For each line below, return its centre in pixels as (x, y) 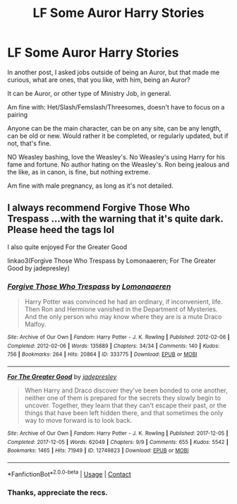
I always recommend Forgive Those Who (99, 208)
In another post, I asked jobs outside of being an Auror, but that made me (114, 72)
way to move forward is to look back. (78, 421)
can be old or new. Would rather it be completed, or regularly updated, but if (118, 136)
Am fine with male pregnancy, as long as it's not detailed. (91, 186)
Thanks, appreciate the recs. (57, 492)
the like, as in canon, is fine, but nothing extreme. (79, 172)
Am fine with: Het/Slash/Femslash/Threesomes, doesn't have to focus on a (116, 107)
